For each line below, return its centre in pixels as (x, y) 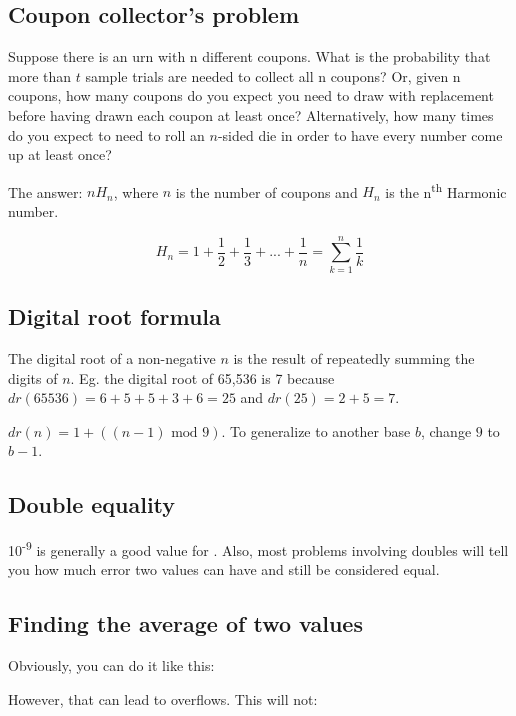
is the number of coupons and (266, 191)
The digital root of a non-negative (112, 357)
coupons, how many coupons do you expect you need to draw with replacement (251, 95)
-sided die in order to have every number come (360, 134)
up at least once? (60, 154)
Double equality (92, 504)
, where (136, 191)
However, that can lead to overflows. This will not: (163, 698)
